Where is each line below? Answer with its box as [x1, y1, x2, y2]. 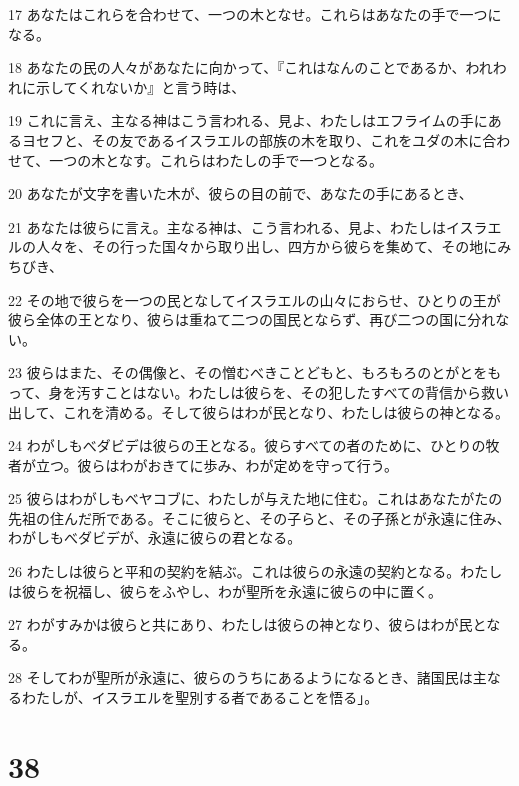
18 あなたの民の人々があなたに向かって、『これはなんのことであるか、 [8, 57, 466, 78]
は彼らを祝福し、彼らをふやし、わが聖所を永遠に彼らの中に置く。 [8, 580, 442, 601]
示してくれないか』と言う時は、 [35, 76, 246, 97]
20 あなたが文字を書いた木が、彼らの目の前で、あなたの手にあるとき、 [8, 183, 473, 204]
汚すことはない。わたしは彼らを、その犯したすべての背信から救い [76, 381, 510, 402]
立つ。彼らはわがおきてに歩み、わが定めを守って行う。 [35, 454, 398, 475]
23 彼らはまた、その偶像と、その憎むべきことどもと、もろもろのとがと [8, 362, 474, 383]
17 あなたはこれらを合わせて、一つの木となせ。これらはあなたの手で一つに [8, 4, 502, 24]
